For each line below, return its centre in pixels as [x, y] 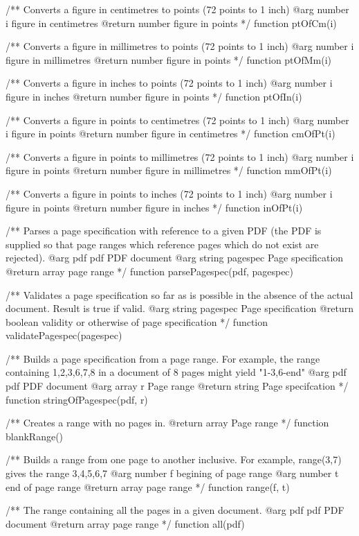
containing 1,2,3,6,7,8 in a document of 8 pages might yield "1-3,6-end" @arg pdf [176, 372]
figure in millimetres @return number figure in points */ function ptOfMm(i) [169, 59]
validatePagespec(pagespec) [64, 335]
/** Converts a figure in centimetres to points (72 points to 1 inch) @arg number [177, 9]
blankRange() [35, 436]
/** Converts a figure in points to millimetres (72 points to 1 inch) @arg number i [180, 156]
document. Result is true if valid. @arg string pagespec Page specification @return [180, 308]
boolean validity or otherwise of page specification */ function [137, 321]
